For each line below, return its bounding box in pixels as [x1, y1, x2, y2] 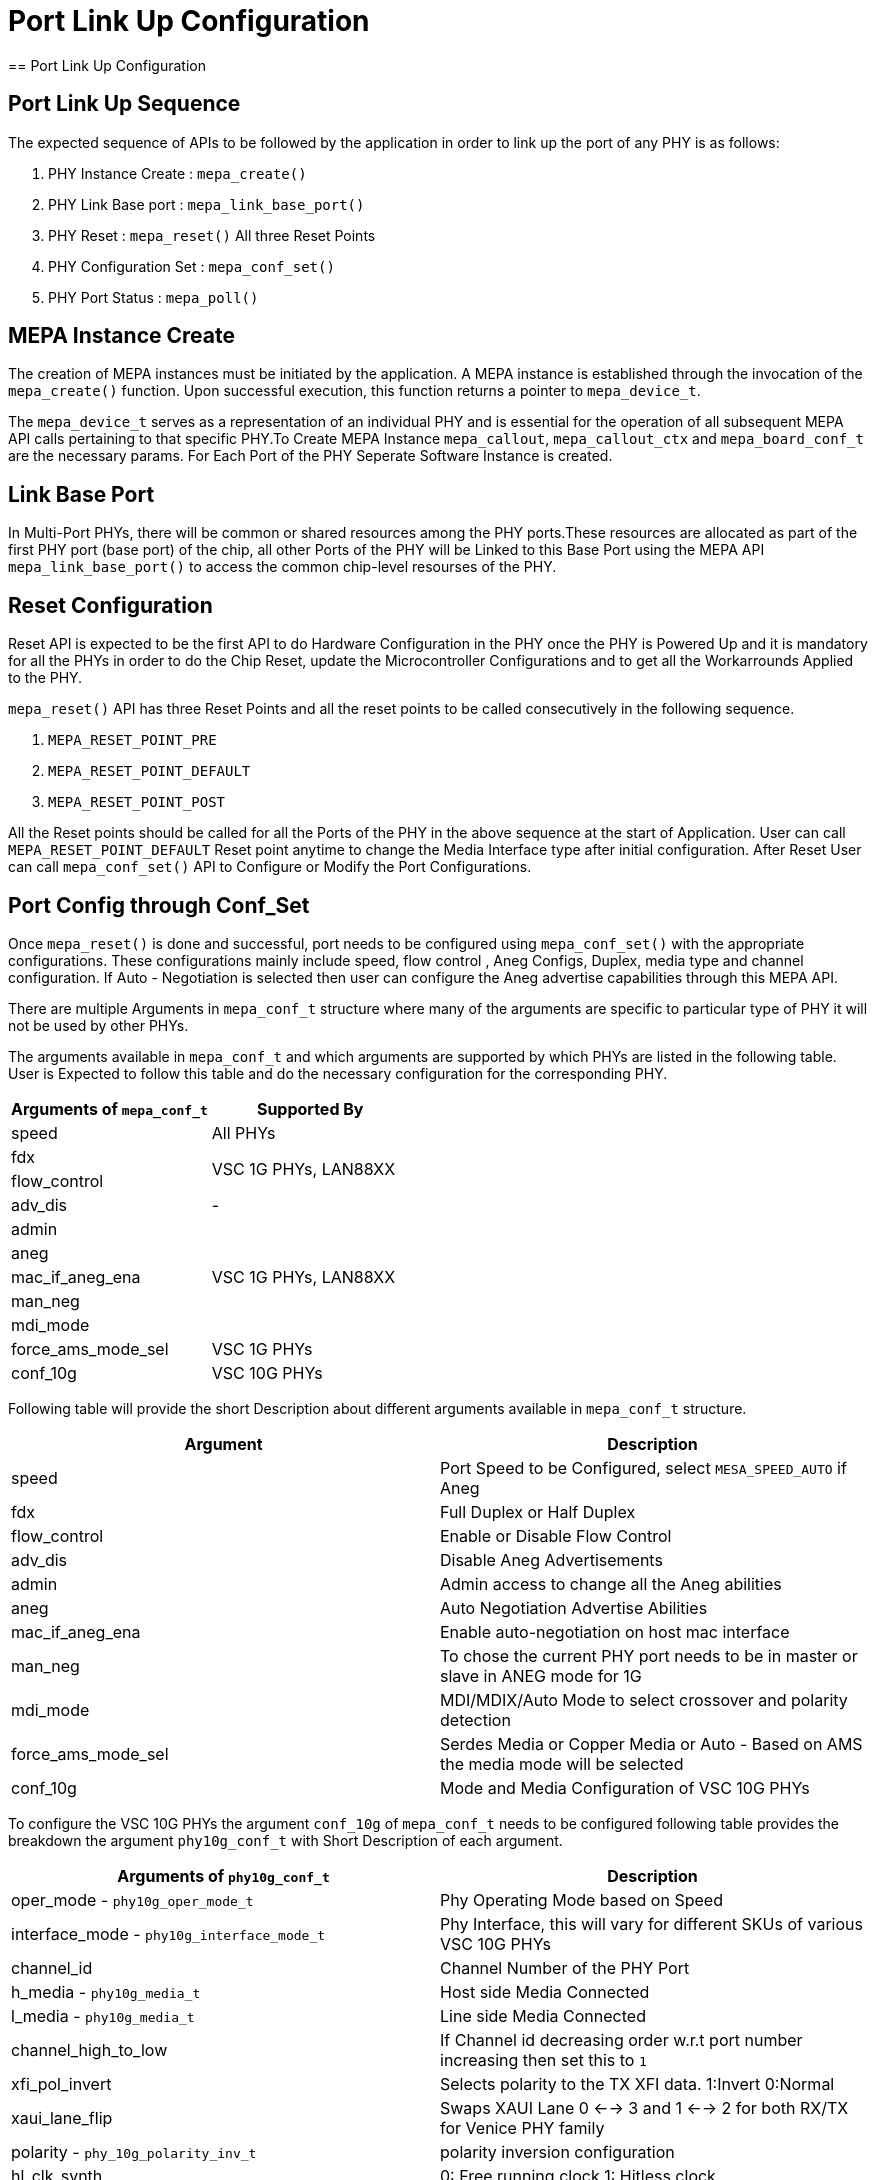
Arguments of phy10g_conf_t [117, 1865, 330, 1886]
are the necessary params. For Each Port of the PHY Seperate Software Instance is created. [8, 447, 613, 465]
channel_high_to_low [11, 2039, 168, 2060]
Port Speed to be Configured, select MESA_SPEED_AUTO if [440, 1457, 847, 1478]
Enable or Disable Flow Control [440, 1525, 672, 1546]
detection [440, 1709, 511, 1730]
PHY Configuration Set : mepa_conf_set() [48, 257, 335, 275]
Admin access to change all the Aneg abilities [440, 1573, 782, 1594]
